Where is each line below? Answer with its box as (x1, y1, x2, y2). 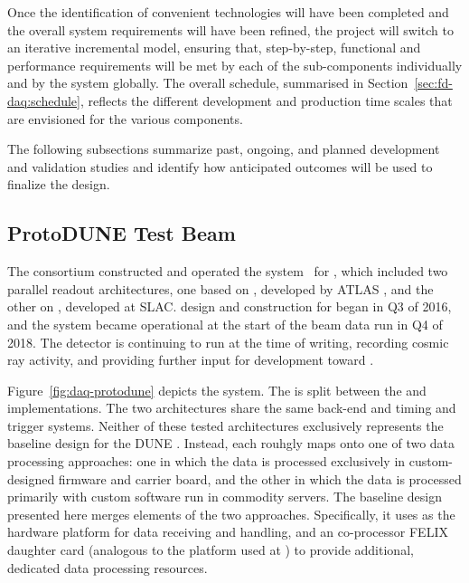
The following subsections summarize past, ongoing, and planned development (7, 139, 440, 158)
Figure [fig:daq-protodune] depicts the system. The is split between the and (7, 380, 427, 399)
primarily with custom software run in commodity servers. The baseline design (7, 487, 442, 506)
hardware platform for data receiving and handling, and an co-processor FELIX (7, 522, 448, 541)
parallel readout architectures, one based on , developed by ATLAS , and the (7, 279, 434, 298)
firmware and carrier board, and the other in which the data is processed (58, 469, 462, 488)
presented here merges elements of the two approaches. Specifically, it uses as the (7, 504, 455, 523)
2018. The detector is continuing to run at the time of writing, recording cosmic (7, 332, 449, 351)
